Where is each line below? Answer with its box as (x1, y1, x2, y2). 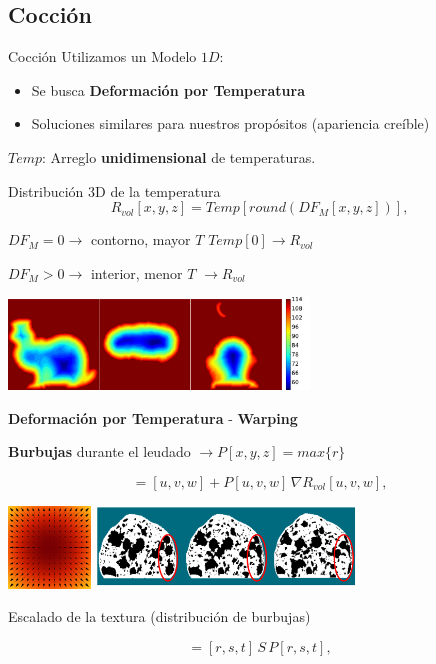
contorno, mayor (90, 229, 191, 250)
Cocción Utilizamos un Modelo (8, 46, 197, 67)
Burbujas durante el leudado (8, 441, 191, 462)
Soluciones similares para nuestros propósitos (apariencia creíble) (31, 113, 430, 134)
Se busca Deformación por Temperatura (31, 79, 305, 100)
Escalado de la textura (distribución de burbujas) (8, 606, 311, 627)
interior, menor (90, 262, 183, 283)
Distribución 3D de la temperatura (8, 180, 221, 201)
